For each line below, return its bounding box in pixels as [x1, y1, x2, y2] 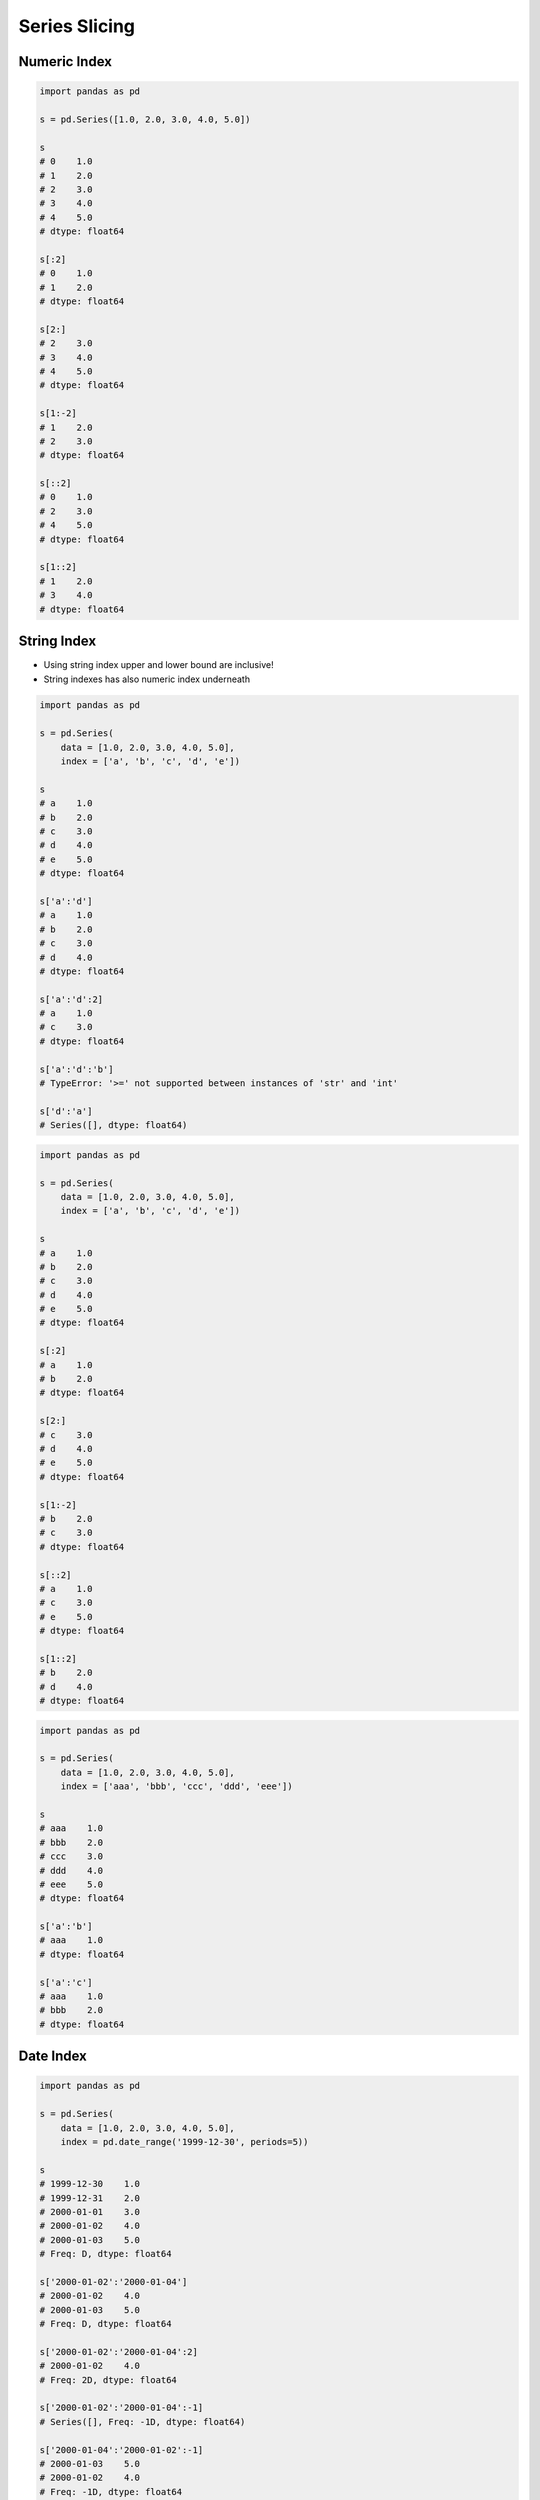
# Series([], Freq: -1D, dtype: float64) [39, 2416, 246, 2427]
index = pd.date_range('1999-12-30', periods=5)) [60, 2136, 309, 2147]
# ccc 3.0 [39, 1851, 104, 1862]
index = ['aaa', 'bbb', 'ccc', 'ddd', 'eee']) [60, 1781, 294, 1792]
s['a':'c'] [39, 1976, 93, 1988]
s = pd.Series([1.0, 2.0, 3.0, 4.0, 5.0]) [39, 113, 251, 125]
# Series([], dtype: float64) [39, 1120, 188, 1131]
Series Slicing [18, 15, 135, 37]
